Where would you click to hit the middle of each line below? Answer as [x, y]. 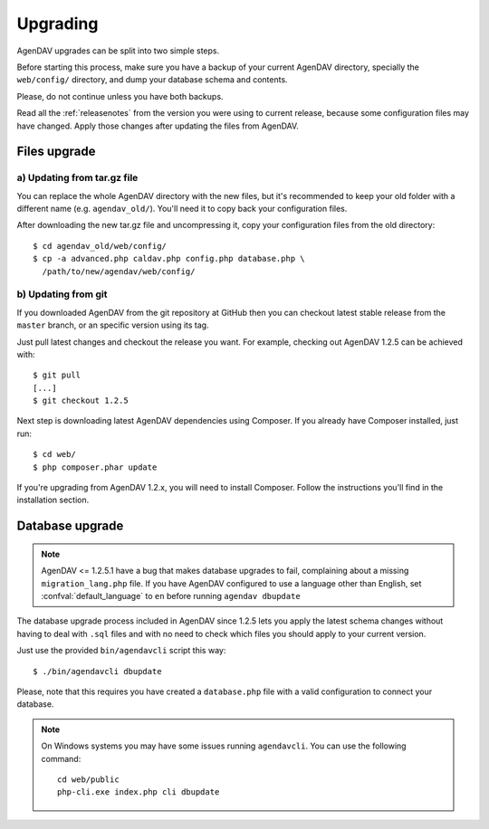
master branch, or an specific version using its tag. [113, 325]
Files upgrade [56, 152]
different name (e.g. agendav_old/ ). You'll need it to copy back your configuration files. [182, 209]
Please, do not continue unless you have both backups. [120, 96]
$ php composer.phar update [95, 467]
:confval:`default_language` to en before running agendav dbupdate [171, 596]
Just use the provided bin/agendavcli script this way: [121, 651]
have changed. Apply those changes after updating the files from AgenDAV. [158, 126]
